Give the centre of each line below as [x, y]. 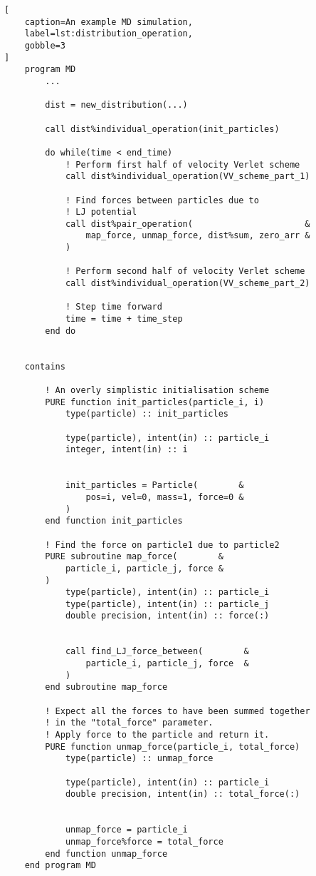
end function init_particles [114, 521]
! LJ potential [101, 212]
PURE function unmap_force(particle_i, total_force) [173, 747]
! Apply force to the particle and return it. [157, 735]
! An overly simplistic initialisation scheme [157, 390]
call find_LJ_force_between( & [157, 652]
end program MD [60, 866]
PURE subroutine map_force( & [134, 557]
